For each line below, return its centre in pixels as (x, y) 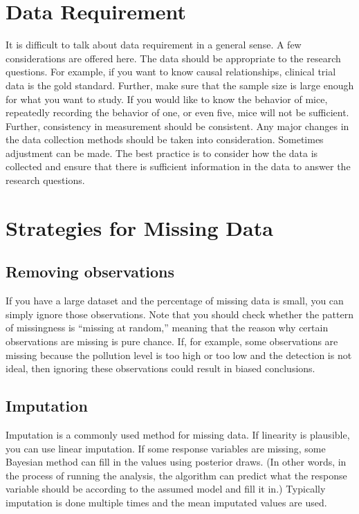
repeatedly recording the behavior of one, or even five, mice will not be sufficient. (177, 112)
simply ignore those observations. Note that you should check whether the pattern (179, 314)
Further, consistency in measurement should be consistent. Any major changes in (177, 126)
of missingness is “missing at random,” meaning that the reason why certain (167, 328)
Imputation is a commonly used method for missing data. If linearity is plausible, (178, 434)
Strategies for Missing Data (139, 227)
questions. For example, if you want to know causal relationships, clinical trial (171, 72)
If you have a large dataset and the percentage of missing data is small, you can (175, 301)
